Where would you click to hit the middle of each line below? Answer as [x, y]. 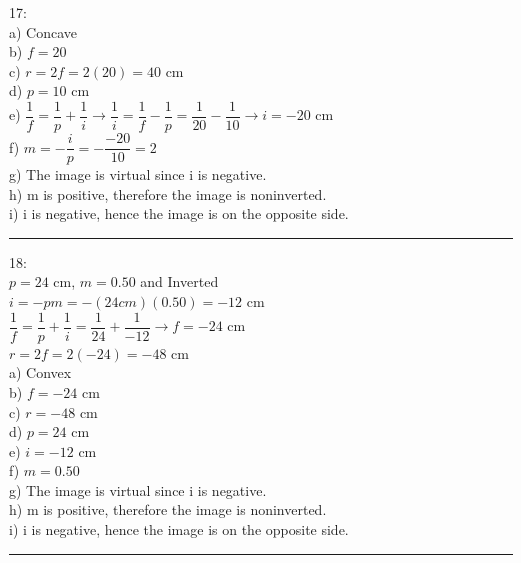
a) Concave [43, 31]
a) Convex [40, 372]
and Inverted [179, 281]
